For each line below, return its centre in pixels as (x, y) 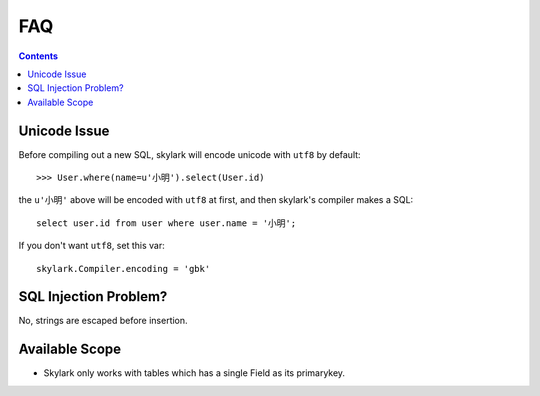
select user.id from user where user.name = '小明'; (166, 223)
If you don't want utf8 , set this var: (91, 246)
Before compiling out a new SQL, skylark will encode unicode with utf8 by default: (189, 154)
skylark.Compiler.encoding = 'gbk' (123, 268)
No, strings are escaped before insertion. (103, 321)
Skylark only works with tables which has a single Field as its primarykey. (194, 373)
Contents (38, 56)
